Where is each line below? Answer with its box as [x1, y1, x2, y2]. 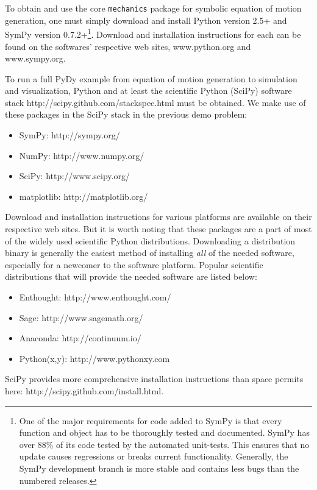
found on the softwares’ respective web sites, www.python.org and [5, 40, 251, 52]
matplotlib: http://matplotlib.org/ [19, 190, 148, 202]
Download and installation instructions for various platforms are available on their [5, 210, 312, 223]
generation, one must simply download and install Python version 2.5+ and [5, 13, 287, 26]
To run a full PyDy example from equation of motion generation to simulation [5, 72, 297, 85]
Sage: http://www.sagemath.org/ [19, 311, 143, 324]
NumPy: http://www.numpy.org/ [19, 149, 144, 162]
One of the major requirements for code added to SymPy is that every [19, 414, 282, 427]
